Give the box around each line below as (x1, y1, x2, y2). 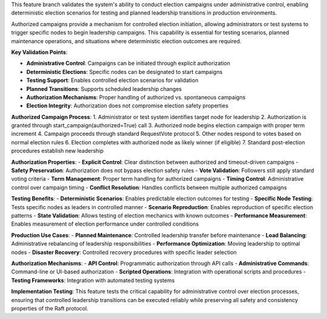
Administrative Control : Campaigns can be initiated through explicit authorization (26, 59, 230, 67)
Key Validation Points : (11, 49, 68, 56)
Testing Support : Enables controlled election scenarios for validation (26, 76, 199, 84)
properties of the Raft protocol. (11, 304, 88, 312)
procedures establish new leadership (11, 147, 104, 155)
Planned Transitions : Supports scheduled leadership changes (26, 85, 182, 92)
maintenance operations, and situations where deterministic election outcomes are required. (11, 37, 242, 45)
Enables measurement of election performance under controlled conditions (11, 220, 199, 227)
